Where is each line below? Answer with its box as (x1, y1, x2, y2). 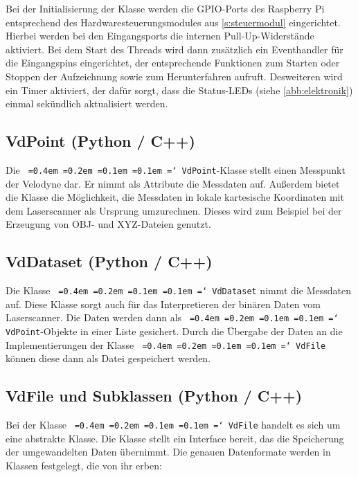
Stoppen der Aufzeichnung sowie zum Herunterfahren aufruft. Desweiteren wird (6, 69, 343, 83)
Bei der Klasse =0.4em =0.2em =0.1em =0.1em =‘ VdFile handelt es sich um (6, 417, 341, 432)
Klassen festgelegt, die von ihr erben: (6, 458, 162, 473)
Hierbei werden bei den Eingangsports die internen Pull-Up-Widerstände (6, 28, 314, 43)
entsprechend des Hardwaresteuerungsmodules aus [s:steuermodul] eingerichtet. (6, 15, 341, 29)
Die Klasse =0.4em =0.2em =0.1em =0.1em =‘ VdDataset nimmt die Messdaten (6, 283, 351, 298)
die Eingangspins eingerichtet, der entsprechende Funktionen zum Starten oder (6, 55, 340, 70)
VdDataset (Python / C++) (6, 251, 213, 272)
